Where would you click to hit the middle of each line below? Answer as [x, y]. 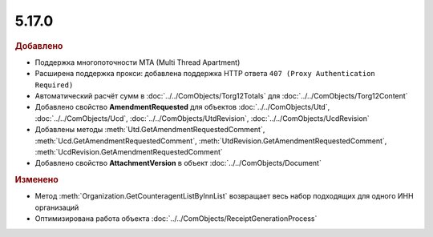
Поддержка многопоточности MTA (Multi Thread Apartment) [138, 62]
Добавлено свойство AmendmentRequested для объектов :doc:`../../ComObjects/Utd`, [182, 107]
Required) [54, 85]
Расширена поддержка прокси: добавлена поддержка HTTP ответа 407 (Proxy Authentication [205, 74]
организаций [57, 207]
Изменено [37, 180]
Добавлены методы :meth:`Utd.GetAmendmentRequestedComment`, [150, 130]
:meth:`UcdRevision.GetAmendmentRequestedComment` [129, 151]
